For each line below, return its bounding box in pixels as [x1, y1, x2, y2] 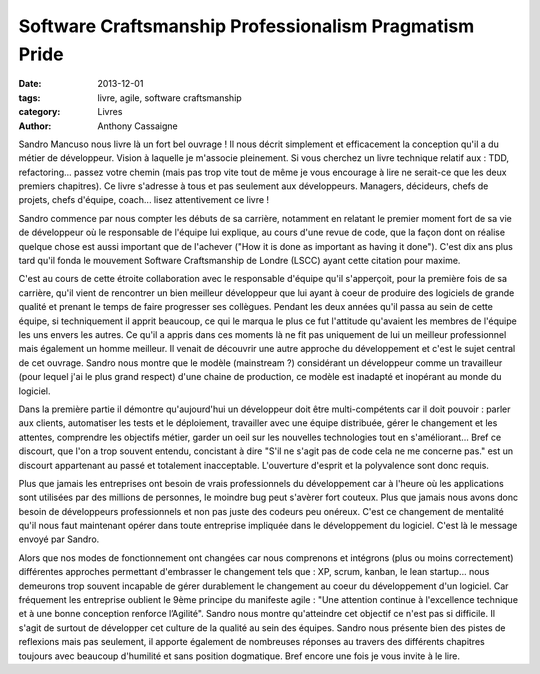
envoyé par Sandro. [18, 533, 100, 545]
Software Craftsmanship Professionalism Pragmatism [18, 15, 475, 37]
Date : [18, 78, 42, 90]
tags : [18, 91, 41, 104]
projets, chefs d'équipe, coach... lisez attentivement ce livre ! [18, 194, 270, 206]
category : [18, 106, 61, 118]
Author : [18, 120, 52, 132]
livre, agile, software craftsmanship [97, 91, 242, 104]
